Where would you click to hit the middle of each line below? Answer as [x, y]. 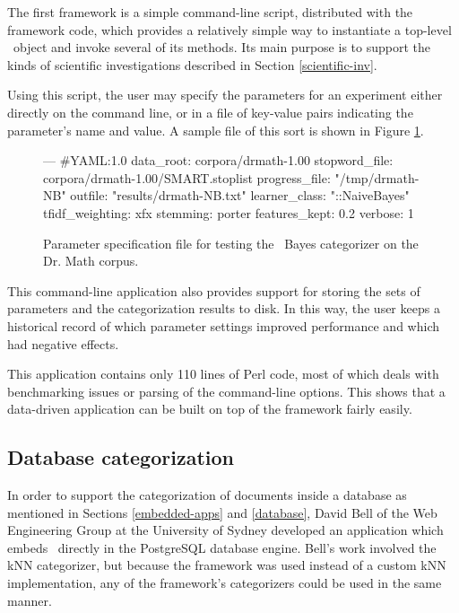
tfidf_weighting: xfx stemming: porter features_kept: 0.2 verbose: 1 [229, 212]
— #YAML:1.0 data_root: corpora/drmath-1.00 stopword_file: [218, 160]
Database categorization [121, 457]
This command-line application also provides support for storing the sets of [214, 290]
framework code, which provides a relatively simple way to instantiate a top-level [229, 29]
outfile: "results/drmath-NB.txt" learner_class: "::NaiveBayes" [240, 195]
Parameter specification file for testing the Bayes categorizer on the [231, 243]
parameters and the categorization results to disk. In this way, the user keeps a [224, 308]
